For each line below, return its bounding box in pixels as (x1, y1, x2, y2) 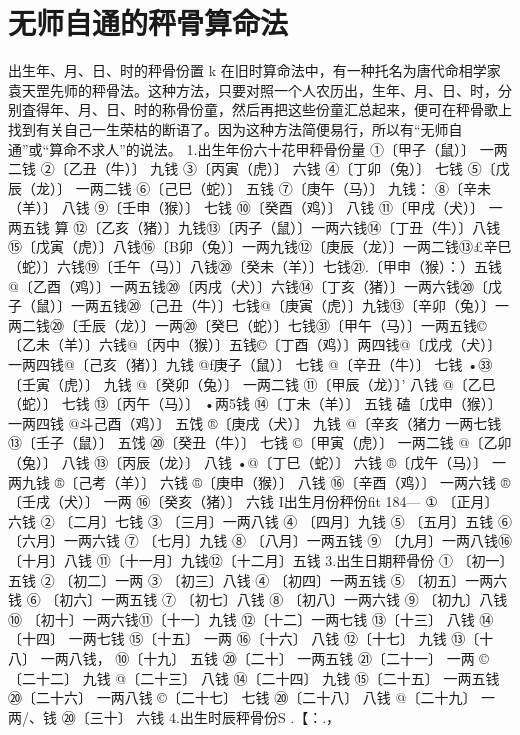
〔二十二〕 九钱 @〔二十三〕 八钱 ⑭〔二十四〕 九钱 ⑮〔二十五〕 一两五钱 (8, 667, 500, 688)
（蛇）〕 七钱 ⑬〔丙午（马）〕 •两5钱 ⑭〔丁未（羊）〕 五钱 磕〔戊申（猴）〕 (8, 393, 502, 414)
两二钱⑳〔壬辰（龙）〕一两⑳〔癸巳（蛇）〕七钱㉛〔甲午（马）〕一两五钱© (8, 314, 487, 335)
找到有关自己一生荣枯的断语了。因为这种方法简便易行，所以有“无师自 (8, 118, 463, 139)
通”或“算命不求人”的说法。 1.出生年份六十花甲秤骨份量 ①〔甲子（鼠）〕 (8, 138, 476, 159)
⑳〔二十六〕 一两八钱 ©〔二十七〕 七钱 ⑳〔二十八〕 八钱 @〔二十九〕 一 (8, 687, 496, 708)
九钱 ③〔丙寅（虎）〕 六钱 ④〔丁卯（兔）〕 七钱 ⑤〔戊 (150, 158, 510, 179)
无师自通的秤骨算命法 (8, 2, 289, 43)
